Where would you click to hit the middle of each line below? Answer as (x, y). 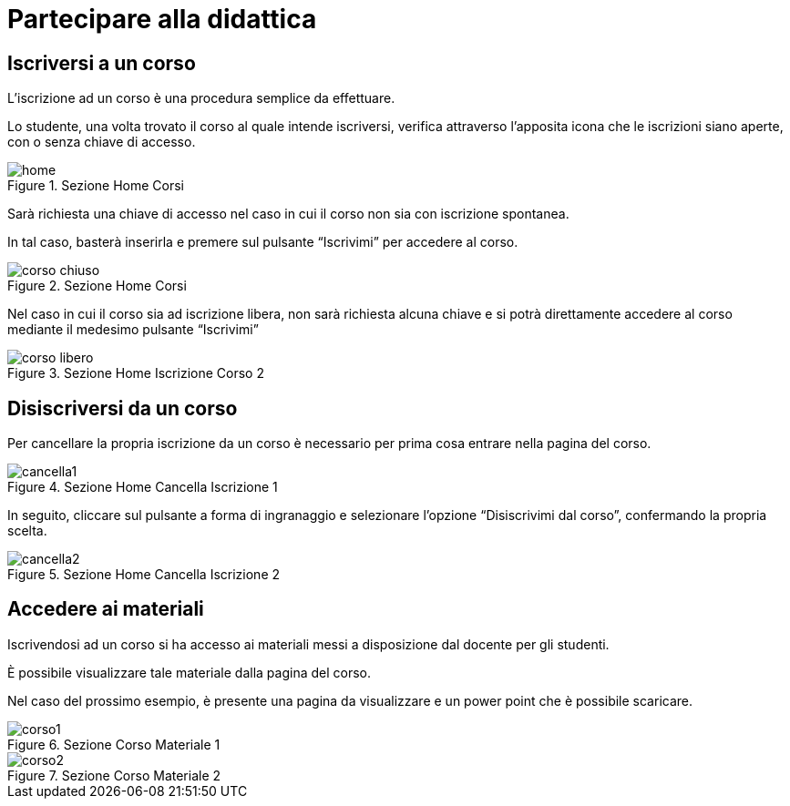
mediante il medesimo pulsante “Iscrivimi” (133, 330)
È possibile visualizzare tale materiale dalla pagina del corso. (190, 672)
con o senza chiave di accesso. (102, 142)
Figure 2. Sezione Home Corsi (97, 286)
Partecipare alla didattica (162, 19)
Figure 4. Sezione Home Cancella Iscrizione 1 (143, 487)
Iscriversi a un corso (102, 63)
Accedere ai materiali (106, 609)
